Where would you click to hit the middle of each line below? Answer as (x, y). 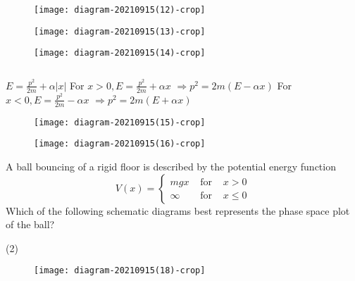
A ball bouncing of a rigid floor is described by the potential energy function (171, 166)
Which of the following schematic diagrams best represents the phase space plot (178, 210)
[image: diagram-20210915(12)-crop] (120, 10)
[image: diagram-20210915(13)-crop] (120, 31)
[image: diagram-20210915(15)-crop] (120, 122)
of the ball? (30, 224)
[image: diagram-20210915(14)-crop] (120, 53)
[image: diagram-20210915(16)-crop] (120, 144)
